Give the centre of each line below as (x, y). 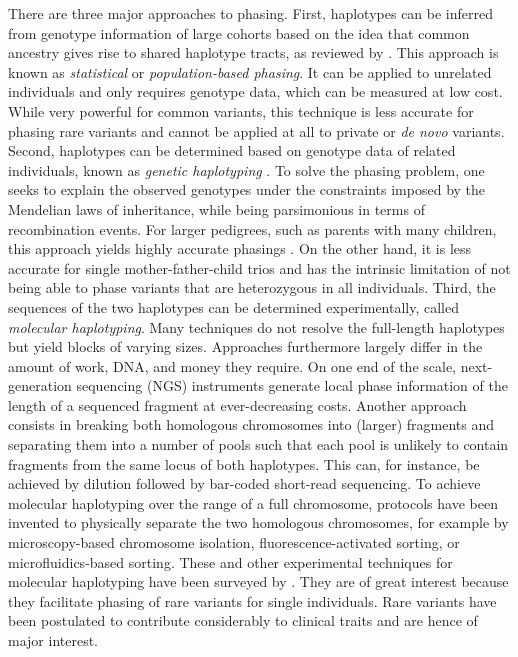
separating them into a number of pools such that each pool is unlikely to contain (258, 444)
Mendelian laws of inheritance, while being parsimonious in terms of (216, 208)
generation (40, 385)
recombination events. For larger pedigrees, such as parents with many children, (252, 228)
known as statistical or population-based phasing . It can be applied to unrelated (250, 71)
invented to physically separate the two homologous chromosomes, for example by (258, 522)
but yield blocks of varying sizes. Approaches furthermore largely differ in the (245, 346)
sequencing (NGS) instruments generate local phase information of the (292, 385)
